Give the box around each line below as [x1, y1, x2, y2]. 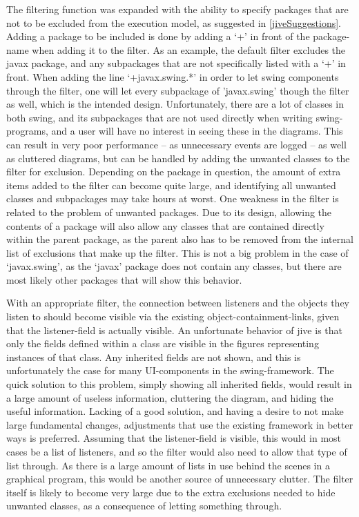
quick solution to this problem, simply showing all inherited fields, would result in [6, 377, 352, 391]
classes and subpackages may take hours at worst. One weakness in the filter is [6, 191, 339, 206]
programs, [6, 124, 48, 138]
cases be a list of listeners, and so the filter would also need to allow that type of [6, 445, 347, 458]
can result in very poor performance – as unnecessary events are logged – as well [6, 137, 347, 151]
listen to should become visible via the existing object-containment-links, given [6, 309, 340, 324]
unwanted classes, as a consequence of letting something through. [6, 498, 282, 513]
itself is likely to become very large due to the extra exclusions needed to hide [6, 485, 336, 499]
